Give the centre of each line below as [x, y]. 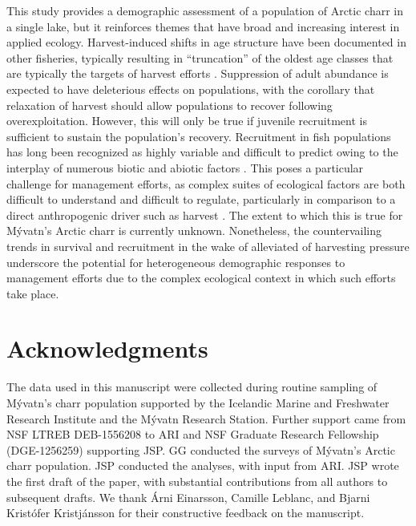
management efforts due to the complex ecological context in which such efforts [201, 278]
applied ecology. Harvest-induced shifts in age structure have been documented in [206, 42]
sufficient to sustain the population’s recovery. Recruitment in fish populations [199, 136]
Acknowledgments [107, 348]
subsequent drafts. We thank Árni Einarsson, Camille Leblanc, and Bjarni [188, 497]
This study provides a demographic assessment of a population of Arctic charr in [205, 10]
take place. [33, 293]
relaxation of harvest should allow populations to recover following [170, 105]
